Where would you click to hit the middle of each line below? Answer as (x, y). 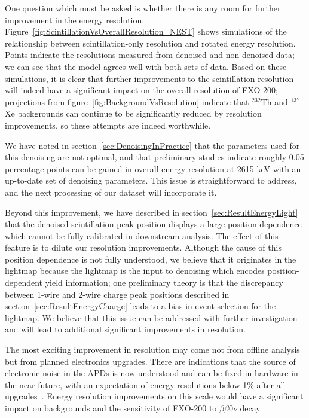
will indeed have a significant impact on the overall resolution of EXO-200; (141, 90)
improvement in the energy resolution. (75, 19)
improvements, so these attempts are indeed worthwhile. (108, 125)
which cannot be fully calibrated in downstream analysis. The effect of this (142, 235)
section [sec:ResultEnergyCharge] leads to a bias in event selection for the (140, 306)
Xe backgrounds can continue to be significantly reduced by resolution (133, 113)
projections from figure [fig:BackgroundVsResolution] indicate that (127, 101)
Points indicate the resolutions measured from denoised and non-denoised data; (150, 55)
